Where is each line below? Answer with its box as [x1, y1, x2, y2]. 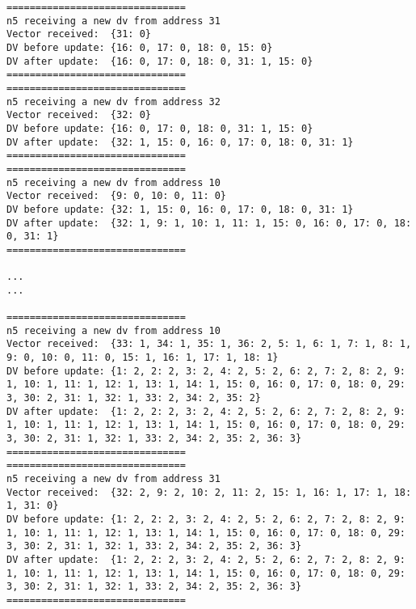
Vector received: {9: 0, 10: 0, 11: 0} [6, 190, 227, 202]
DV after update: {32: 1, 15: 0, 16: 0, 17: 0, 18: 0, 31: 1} [6, 136, 354, 148]
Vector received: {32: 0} [6, 109, 151, 121]
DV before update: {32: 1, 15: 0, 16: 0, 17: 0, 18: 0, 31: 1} [6, 203, 354, 215]
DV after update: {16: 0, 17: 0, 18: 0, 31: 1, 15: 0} [6, 55, 313, 67]
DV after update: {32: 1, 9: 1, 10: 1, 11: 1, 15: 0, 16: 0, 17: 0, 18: [6, 217, 412, 229]
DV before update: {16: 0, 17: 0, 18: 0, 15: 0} [6, 41, 273, 53]
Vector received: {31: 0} [6, 28, 151, 40]
